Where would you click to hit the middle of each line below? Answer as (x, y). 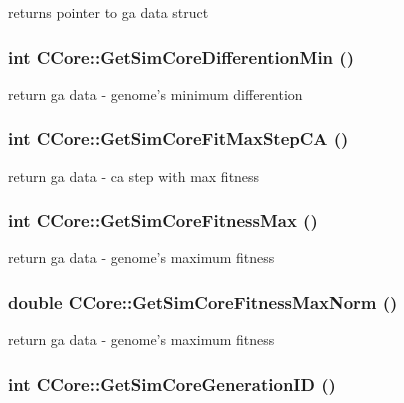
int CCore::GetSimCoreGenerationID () (172, 383)
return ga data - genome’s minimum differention (155, 93)
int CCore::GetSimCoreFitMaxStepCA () (178, 138)
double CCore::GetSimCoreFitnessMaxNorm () (203, 301)
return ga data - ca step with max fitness (134, 175)
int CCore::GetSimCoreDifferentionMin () (181, 56)
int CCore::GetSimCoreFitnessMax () (163, 220)
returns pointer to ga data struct (108, 12)
